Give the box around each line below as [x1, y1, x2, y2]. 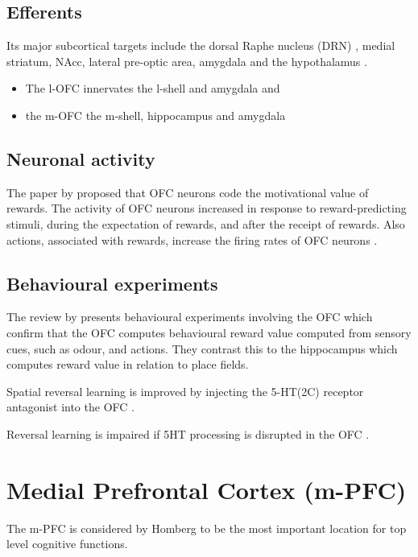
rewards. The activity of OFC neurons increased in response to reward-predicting [6, 200, 407, 217]
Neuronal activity [6, 146, 155, 171]
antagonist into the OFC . [6, 398, 135, 415]
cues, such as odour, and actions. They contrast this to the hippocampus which [6, 340, 398, 357]
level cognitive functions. [6, 535, 128, 552]
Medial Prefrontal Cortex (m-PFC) [6, 472, 407, 505]
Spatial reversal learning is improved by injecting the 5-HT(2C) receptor [6, 382, 364, 399]
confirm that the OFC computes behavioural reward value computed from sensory [6, 324, 412, 340]
